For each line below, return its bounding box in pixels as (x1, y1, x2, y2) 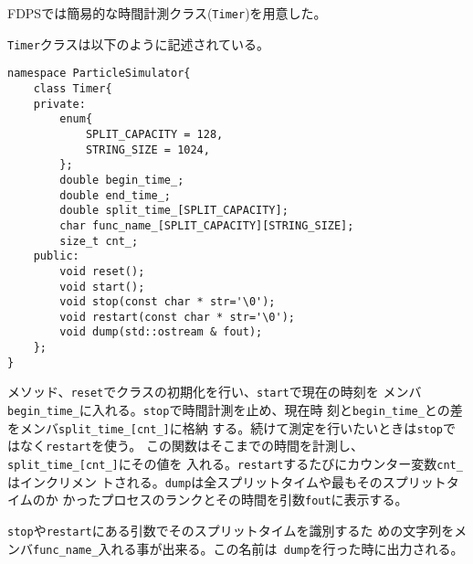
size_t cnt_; (59, 234, 139, 248)
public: (33, 250, 79, 263)
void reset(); (59, 264, 145, 278)
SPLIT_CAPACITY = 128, (85, 127, 224, 141)
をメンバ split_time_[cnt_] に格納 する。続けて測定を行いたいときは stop (7, 418, 444, 437)
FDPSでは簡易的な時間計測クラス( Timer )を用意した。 (7, 4, 327, 22)
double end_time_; (59, 188, 171, 202)
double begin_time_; (59, 173, 184, 186)
